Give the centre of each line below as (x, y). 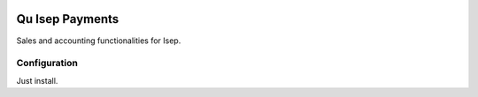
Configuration (47, 63)
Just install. (37, 80)
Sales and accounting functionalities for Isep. (99, 41)
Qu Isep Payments (68, 19)
